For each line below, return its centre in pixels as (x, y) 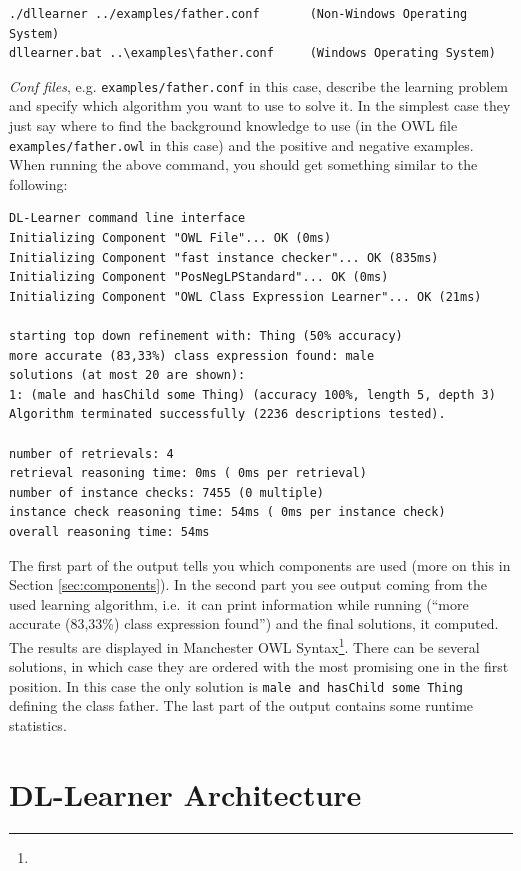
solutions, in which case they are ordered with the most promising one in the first (259, 666)
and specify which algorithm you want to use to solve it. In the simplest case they (260, 105)
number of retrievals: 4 (91, 453)
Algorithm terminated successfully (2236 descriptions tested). (227, 414)
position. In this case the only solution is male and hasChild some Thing (236, 685)
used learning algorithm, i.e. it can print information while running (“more (239, 603)
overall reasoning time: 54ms (109, 531)
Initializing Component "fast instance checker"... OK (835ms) (224, 257)
